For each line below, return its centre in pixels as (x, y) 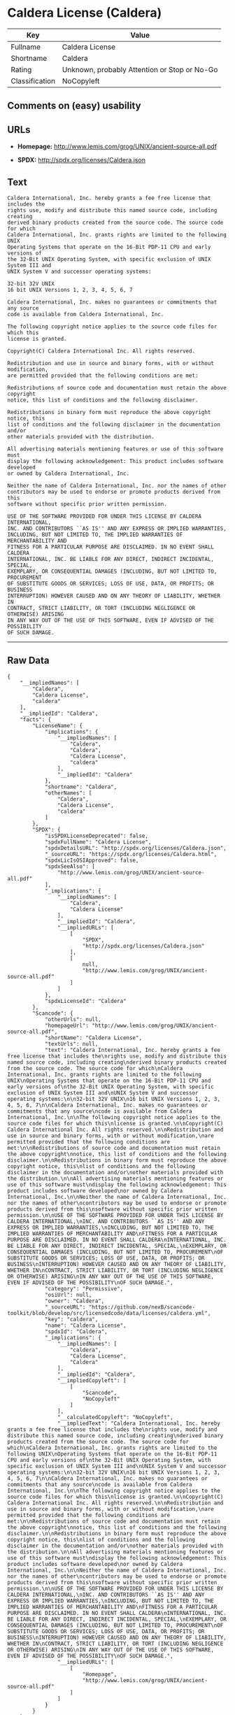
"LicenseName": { (57, 725)
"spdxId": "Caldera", (76, 1331)
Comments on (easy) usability (74, 106)
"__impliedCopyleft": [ (92, 1380)
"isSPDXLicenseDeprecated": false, (97, 836)
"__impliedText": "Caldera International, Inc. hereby (138, 1423)
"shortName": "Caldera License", (93, 1038)
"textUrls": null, (71, 1044)
